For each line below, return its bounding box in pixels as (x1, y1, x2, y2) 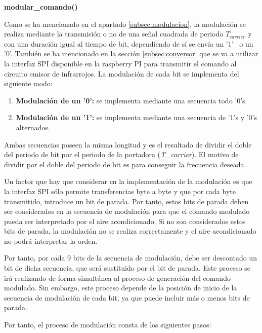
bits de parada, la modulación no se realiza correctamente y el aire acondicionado (4, 226, 256, 236)
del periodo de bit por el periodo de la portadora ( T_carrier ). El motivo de (4, 149, 239, 160)
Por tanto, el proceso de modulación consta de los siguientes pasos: (4, 319, 211, 330)
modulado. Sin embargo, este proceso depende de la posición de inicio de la (4, 282, 237, 293)
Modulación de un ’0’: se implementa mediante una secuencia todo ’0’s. (16, 95, 247, 105)
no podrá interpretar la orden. (4, 235, 98, 246)
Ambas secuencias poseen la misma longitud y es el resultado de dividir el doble (4, 139, 252, 150)
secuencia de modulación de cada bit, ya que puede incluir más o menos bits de (4, 292, 250, 303)
